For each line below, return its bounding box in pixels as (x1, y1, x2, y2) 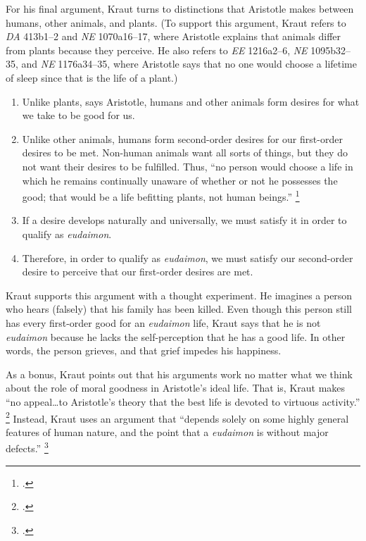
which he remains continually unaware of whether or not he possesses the (22, 173, 338, 187)
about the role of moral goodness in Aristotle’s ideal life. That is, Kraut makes (6, 380, 346, 395)
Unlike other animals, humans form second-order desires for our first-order (22, 131, 343, 146)
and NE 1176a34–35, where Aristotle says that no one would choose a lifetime (21, 56, 357, 71)
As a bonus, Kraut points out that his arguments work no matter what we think (6, 366, 353, 381)
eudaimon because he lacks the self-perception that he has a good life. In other (6, 329, 346, 344)
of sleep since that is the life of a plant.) (6, 70, 178, 85)
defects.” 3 (6, 439, 49, 455)
